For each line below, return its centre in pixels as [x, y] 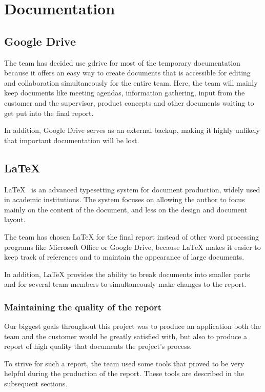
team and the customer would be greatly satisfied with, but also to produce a [126, 336]
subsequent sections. [36, 384]
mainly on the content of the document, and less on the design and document [126, 209]
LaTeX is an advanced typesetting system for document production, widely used [132, 189]
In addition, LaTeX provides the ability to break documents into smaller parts [127, 274]
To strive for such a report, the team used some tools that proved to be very [124, 363]
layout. [15, 219]
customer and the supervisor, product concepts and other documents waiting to [129, 102]
